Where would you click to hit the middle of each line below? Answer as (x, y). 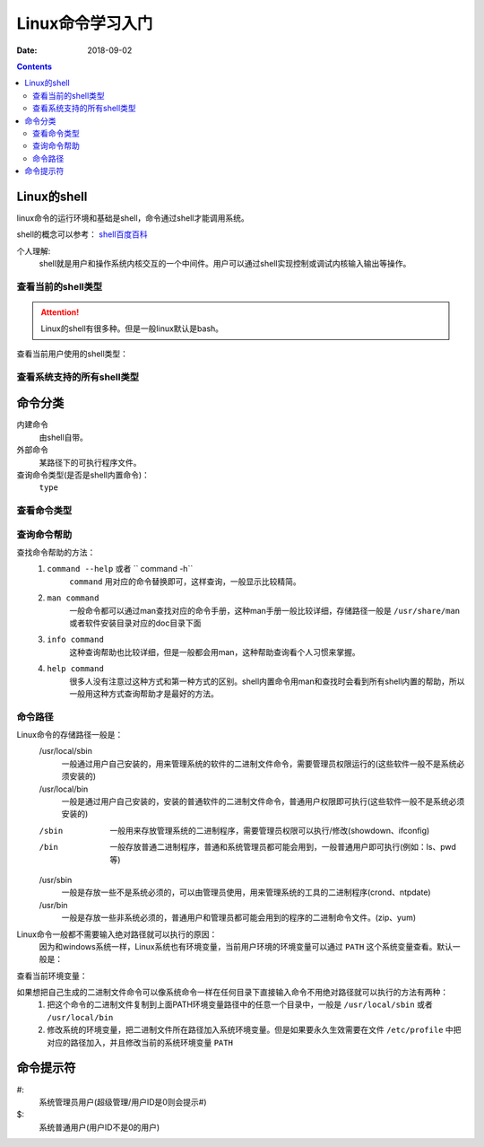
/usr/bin (53, 905)
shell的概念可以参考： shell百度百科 (82, 234)
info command (76, 640)
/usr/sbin (56, 880)
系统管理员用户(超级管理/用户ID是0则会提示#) (123, 1102)
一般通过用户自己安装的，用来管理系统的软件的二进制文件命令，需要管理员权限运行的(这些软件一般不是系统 (259, 764)
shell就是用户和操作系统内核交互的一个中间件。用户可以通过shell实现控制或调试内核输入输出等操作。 (225, 264)
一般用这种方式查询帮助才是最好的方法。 (144, 693)
